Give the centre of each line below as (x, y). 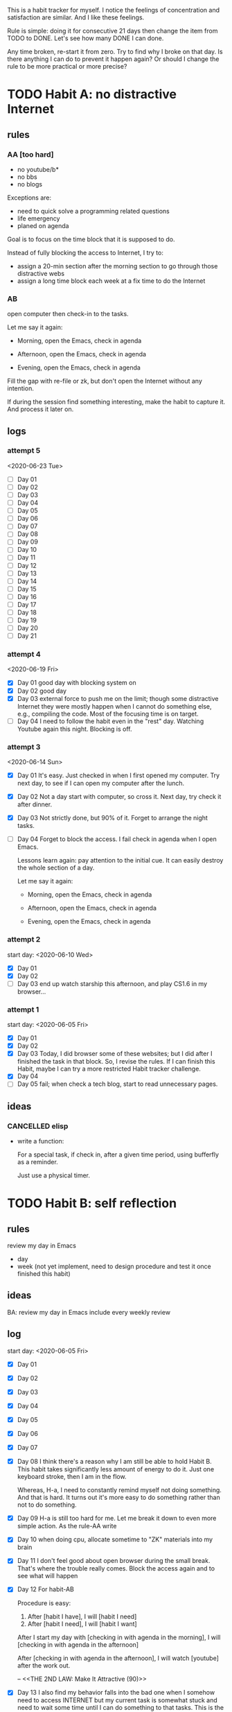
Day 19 (27, 620)
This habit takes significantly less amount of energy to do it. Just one (116, 1469)
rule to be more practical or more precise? (67, 66)
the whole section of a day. (56, 868)
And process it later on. (41, 409)
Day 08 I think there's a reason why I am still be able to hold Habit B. (115, 1462)
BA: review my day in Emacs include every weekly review (89, 1312)
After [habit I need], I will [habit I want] (82, 1624)
